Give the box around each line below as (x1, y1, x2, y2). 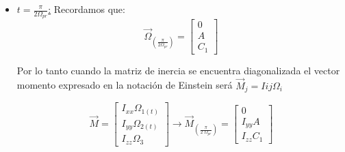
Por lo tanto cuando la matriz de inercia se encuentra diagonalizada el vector (16, 63, 340, 77)
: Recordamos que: (48, 2, 125, 16)
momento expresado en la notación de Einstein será (16, 78, 233, 92)
